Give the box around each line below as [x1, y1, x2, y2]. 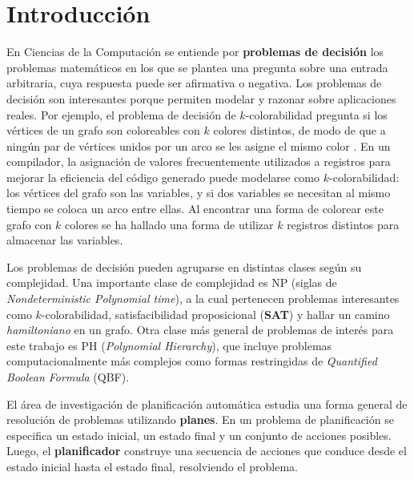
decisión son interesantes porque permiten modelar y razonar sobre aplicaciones [6, 90, 396, 107]
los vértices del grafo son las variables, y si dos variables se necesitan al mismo [6, 184, 391, 201]
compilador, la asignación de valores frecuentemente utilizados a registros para [6, 153, 391, 170]
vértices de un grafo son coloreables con [6, 122, 200, 139]
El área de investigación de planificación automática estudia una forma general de [6, 395, 408, 412]
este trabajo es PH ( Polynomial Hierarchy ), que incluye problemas [6, 337, 332, 353]
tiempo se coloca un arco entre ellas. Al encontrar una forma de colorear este [6, 200, 384, 217]
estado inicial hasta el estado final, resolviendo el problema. [6, 458, 298, 474]
